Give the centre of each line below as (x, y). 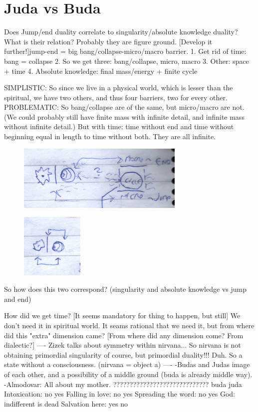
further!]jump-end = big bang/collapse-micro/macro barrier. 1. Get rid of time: (125, 51)
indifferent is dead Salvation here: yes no (66, 403)
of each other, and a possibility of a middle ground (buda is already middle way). (128, 374)
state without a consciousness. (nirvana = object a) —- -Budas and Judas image (127, 364)
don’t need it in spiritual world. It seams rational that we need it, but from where (129, 325)
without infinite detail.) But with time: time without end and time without (119, 126)
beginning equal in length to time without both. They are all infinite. (110, 136)
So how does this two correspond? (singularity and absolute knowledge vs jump (125, 289)
